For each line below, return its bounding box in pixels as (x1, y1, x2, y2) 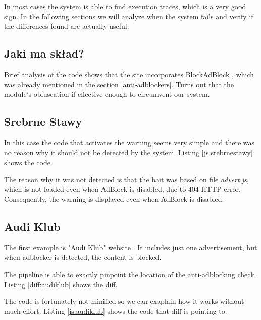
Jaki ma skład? (4, 45, 84, 61)
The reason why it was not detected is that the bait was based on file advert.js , (4, 174, 249, 184)
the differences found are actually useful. (4, 21, 129, 31)
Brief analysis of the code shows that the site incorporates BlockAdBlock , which (4, 69, 254, 79)
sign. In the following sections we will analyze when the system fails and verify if (4, 11, 253, 21)
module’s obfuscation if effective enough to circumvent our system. (4, 89, 210, 99)
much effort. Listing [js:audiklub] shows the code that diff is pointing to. (4, 305, 227, 316)
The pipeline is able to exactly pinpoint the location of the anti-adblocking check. (4, 269, 256, 279)
